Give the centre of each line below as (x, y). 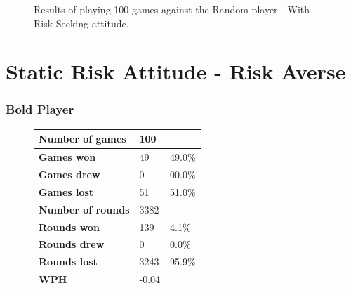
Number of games (82, 139)
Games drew (69, 174)
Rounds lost (68, 262)
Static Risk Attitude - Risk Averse (176, 71)
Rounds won (69, 227)
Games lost (66, 191)
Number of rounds (84, 209)
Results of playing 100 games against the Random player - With (172, 9)
